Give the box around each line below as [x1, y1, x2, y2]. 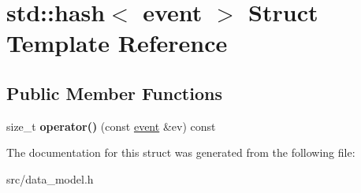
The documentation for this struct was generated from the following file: [6, 144, 355, 161]
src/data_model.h [6, 170, 94, 187]
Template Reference [6, 27, 228, 59]
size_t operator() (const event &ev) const [6, 117, 216, 134]
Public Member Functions [6, 80, 222, 105]
